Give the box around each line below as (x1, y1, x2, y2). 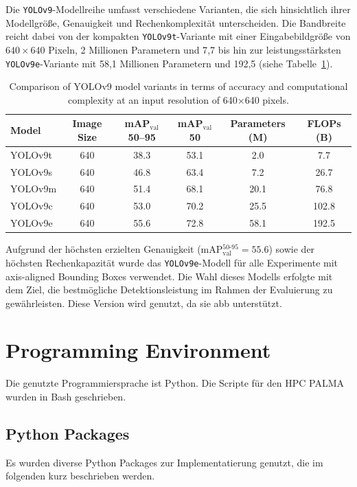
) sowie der (268, 242, 315, 256)
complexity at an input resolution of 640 (68, 92, 238, 106)
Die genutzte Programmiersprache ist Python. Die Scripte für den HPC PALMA (5, 376, 344, 390)
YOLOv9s (10, 164, 52, 179)
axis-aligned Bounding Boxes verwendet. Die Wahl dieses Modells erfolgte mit (5, 269, 333, 283)
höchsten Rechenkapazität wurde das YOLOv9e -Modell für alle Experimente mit (5, 255, 338, 269)
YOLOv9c (10, 199, 53, 213)
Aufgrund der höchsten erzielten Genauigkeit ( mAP (5, 242, 223, 256)
